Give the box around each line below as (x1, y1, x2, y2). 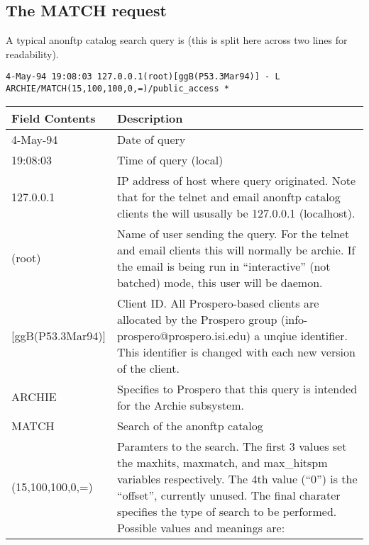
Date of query (116, 130, 186, 147)
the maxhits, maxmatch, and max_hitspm (116, 454, 328, 471)
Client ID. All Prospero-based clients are (116, 294, 319, 311)
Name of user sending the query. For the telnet (116, 225, 350, 242)
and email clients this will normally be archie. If (116, 241, 356, 258)
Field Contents (11, 109, 96, 126)
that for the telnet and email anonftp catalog (116, 188, 341, 205)
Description (116, 109, 183, 126)
